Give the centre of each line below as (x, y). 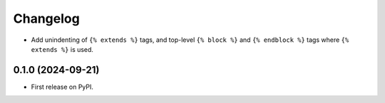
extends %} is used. (62, 49)
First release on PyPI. (62, 87)
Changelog (46, 18)
